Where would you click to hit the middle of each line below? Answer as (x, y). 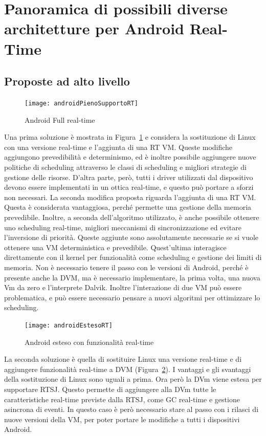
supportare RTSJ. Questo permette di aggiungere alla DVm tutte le (110, 389)
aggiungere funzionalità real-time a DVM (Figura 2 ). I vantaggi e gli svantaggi (128, 369)
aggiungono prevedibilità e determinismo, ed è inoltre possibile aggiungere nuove (130, 157)
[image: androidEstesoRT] (69, 325)
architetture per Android (94, 28)
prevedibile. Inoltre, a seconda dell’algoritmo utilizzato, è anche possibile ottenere (132, 217)
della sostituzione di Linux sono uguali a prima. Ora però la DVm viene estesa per (133, 379)
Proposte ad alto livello (67, 81)
